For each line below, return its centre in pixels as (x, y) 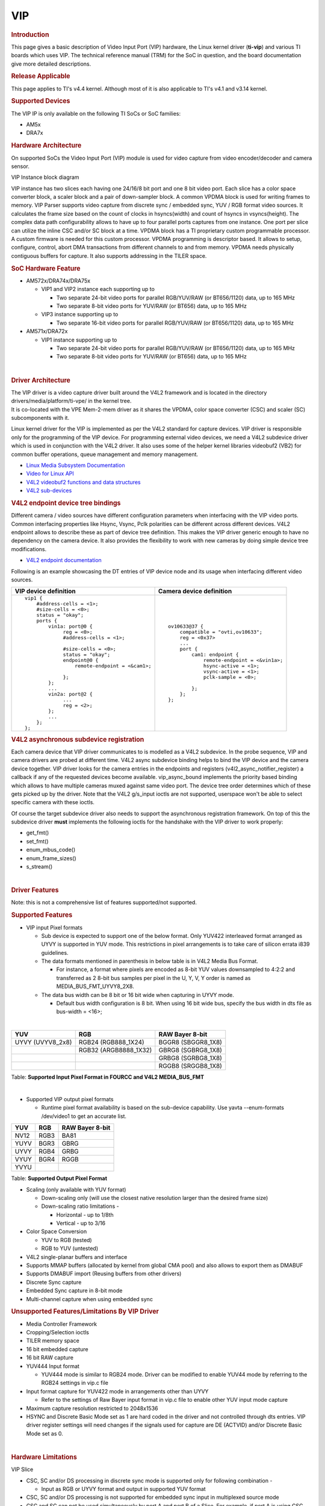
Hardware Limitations (44, 1457)
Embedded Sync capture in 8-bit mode (74, 1291)
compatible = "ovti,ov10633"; (221, 632)
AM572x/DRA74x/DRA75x (58, 281)
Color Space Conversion (57, 1231)
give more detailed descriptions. (51, 64)
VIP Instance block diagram (45, 177)
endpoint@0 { (81, 661)
